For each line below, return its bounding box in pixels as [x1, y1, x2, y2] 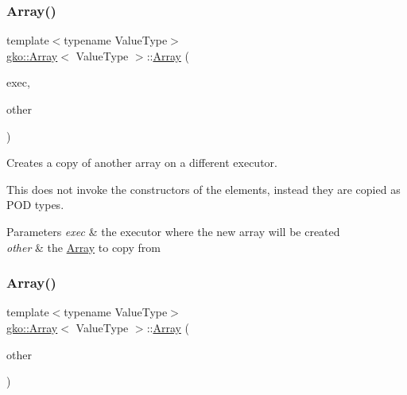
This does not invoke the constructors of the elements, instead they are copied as [6, 180, 401, 197]
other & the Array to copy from [6, 238, 161, 255]
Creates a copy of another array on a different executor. [6, 154, 277, 171]
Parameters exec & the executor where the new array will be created [6, 223, 340, 239]
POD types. [6, 196, 64, 213]
